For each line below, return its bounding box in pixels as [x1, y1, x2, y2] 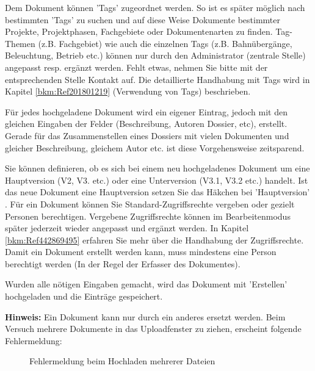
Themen [5, 37, 35, 49]
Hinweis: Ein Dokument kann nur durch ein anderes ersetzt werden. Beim [5, 310, 286, 323]
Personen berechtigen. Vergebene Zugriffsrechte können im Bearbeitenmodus [5, 209, 291, 222]
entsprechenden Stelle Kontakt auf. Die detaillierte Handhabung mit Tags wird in [5, 73, 310, 85]
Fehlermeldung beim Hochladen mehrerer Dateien [29, 355, 215, 367]
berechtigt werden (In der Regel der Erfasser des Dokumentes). [5, 257, 241, 270]
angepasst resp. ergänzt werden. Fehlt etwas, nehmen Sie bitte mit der [5, 60, 268, 73]
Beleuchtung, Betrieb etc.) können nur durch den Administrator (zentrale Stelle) [5, 49, 306, 62]
